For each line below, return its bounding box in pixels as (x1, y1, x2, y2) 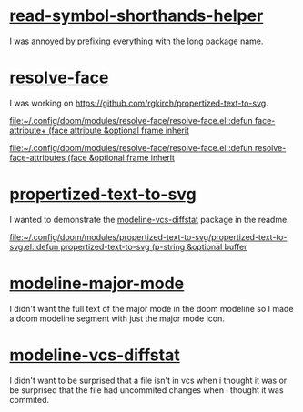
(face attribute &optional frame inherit (48, 125, 189, 136)
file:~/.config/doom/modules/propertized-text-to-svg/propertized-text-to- (9, 231, 288, 242)
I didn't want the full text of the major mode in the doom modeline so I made (9, 303, 294, 314)
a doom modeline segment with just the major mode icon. (9, 313, 225, 324)
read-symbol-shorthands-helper (9, 5, 264, 26)
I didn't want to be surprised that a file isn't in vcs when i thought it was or (9, 375, 288, 386)
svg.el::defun (9, 241, 59, 252)
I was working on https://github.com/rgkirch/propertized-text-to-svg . (9, 97, 268, 108)
